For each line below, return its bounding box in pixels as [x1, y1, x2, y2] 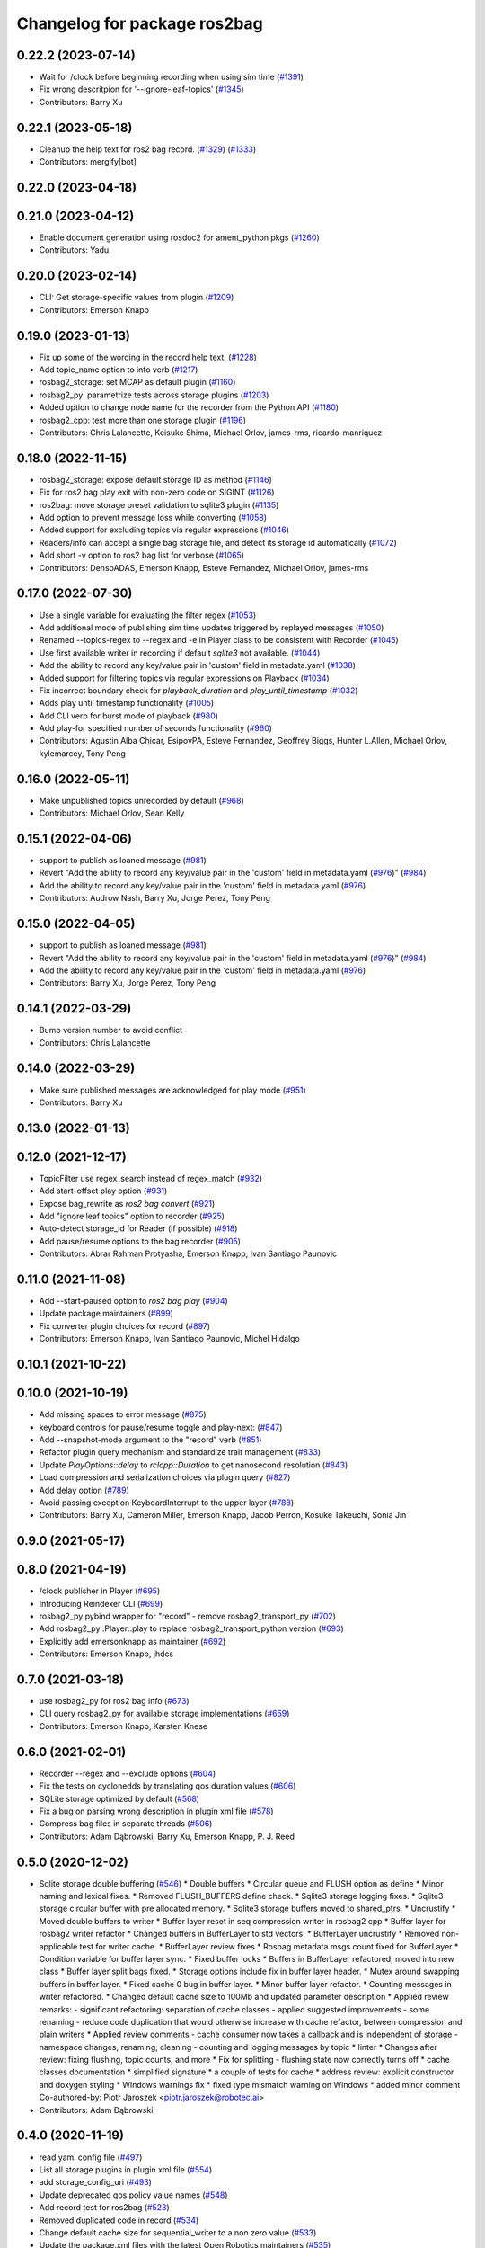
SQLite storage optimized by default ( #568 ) [39, 1793, 200, 1804]
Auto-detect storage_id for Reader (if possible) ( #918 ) [39, 1223, 238, 1234]
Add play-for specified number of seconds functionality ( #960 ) [39, 723, 273, 734]
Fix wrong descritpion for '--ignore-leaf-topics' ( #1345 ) [39, 84, 244, 94]
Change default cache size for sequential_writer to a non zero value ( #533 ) [39, 2226, 317, 2238]
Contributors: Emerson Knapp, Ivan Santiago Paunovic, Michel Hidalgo [39, 1334, 301, 1344]
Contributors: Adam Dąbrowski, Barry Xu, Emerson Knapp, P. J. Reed [39, 1831, 295, 1842]
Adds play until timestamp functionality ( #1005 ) [39, 698, 215, 709]
